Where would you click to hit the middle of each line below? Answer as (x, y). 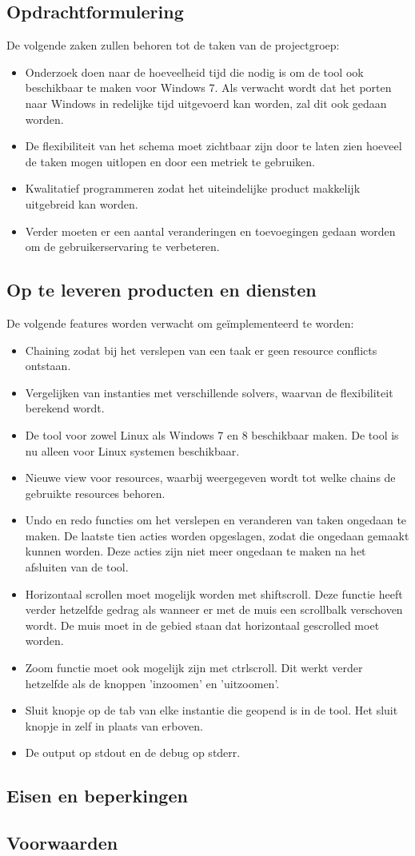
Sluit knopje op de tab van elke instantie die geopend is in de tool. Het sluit (211, 710)
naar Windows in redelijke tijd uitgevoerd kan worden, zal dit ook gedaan (206, 103)
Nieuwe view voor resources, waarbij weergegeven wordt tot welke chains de (210, 478)
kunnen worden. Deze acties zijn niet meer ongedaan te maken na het (196, 551)
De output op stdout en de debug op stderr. (133, 752)
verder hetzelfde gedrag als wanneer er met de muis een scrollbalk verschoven (214, 609)
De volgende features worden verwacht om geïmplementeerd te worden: (180, 322)
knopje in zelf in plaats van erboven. (114, 725)
